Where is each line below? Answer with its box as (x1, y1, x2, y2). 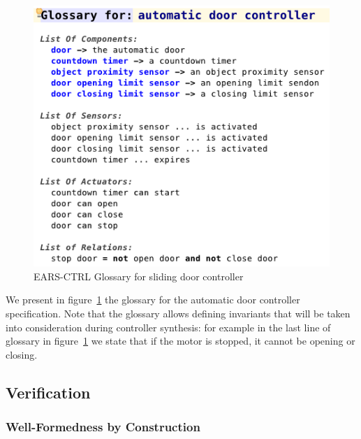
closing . (6, 347, 38, 361)
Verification (6, 381, 91, 403)
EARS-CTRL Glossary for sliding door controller (34, 268, 244, 283)
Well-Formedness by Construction (6, 418, 200, 436)
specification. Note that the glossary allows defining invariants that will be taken (6, 305, 351, 320)
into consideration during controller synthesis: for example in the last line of (6, 319, 331, 334)
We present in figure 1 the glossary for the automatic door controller (6, 292, 300, 307)
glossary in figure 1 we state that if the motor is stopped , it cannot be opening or (6, 333, 355, 348)
